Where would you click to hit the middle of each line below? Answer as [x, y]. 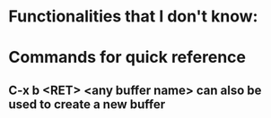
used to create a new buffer [87, 104]
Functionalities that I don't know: [133, 17]
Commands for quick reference [127, 58]
